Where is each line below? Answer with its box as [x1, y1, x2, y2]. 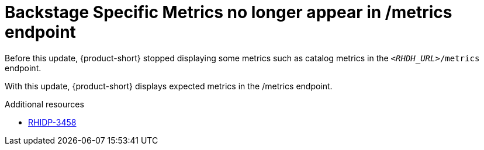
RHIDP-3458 [28, 117, 77, 127]
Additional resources [5, 99, 84, 109]
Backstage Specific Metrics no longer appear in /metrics [5, 2, 452, 22]
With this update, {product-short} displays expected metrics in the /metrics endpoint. [5, 81, 333, 91]
